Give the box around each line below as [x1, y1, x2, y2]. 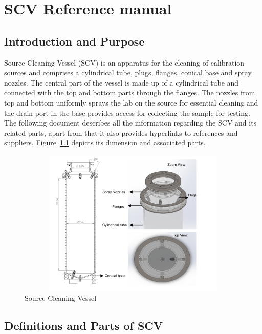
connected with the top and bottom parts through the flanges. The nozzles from [4, 87, 255, 98]
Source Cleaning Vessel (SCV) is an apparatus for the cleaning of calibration [4, 57, 245, 68]
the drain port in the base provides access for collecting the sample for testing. [4, 107, 250, 118]
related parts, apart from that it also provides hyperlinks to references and [4, 127, 238, 138]
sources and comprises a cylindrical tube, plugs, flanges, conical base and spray [4, 67, 252, 78]
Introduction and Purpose [4, 33, 145, 49]
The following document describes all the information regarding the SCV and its [4, 117, 257, 128]
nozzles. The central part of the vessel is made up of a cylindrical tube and [4, 77, 239, 88]
